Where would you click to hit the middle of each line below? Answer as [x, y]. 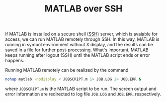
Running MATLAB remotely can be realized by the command [67, 70]
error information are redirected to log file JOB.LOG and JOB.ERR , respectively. [83, 94]
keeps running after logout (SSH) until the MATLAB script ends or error [78, 55]
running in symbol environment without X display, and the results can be [79, 45]
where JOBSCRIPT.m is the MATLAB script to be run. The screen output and [81, 89]
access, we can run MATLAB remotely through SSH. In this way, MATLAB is [82, 39]
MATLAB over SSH [83, 9]
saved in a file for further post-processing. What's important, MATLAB [77, 50]
